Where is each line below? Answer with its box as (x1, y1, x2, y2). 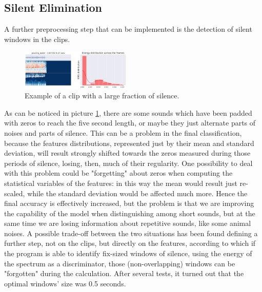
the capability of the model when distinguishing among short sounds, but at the (4, 207, 255, 218)
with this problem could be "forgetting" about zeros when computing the (4, 168, 233, 178)
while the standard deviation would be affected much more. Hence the (27, 187, 248, 198)
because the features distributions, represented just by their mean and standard (4, 137, 254, 148)
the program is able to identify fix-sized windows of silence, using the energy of (4, 248, 252, 259)
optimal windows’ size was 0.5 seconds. (4, 278, 126, 288)
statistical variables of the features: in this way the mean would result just (4, 177, 237, 188)
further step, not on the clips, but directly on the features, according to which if (4, 238, 256, 248)
